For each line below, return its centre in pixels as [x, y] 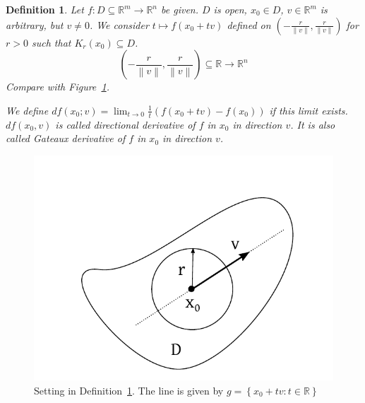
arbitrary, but [35, 24]
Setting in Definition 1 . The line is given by [129, 390]
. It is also [313, 124]
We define [27, 110]
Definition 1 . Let [45, 9]
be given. [180, 9]
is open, [230, 9]
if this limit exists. [309, 110]
